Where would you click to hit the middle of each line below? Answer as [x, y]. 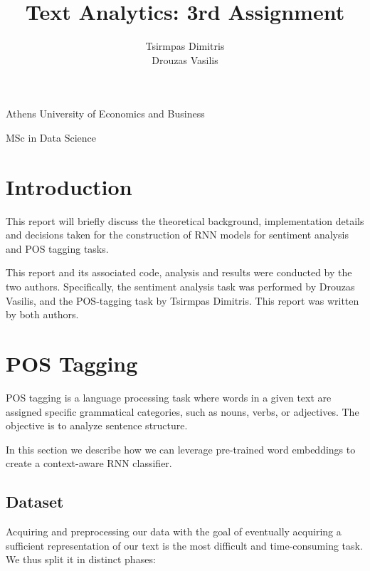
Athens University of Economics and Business [105, 114]
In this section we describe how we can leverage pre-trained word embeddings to [181, 449]
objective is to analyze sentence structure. [97, 425]
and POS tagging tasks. [57, 248]
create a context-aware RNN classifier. [89, 463]
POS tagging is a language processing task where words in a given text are [169, 397]
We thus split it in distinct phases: [81, 559]
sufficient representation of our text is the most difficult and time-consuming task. [184, 545]
